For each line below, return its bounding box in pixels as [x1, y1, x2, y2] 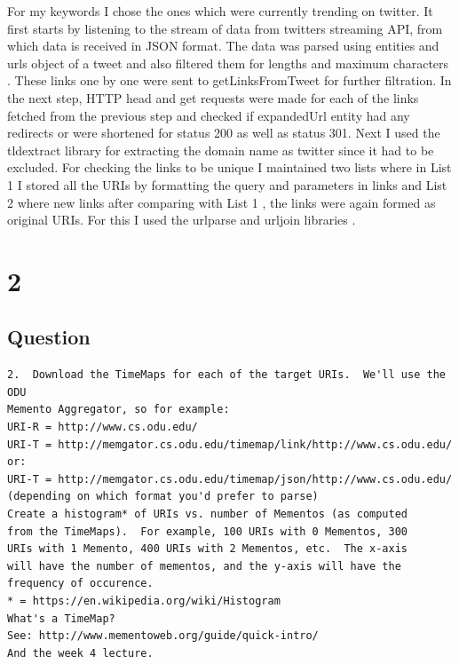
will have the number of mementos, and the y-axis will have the [7, 559, 401, 573]
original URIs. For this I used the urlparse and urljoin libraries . [7, 210, 356, 229]
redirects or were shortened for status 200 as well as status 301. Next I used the [7, 123, 440, 142]
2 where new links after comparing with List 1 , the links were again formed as [7, 193, 436, 211]
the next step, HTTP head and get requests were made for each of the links [7, 88, 419, 107]
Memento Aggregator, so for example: [7, 403, 230, 416]
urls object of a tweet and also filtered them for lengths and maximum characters [7, 53, 449, 72]
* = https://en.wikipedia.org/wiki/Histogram [7, 595, 281, 608]
